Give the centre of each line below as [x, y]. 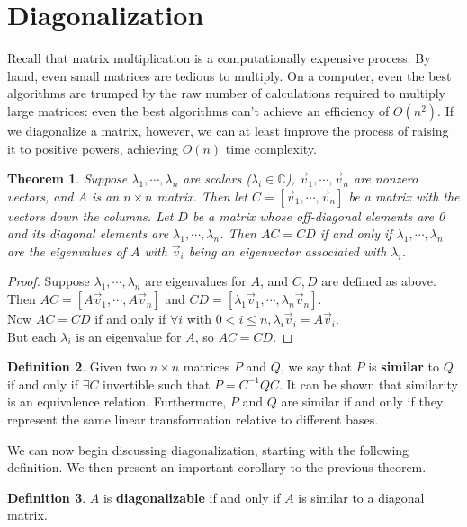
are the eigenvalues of [67, 250]
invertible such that [157, 384]
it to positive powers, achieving [93, 148]
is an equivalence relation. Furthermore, [117, 402]
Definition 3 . [47, 497]
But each [32, 336]
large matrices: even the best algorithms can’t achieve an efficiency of [198, 110]
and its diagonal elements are [88, 233]
